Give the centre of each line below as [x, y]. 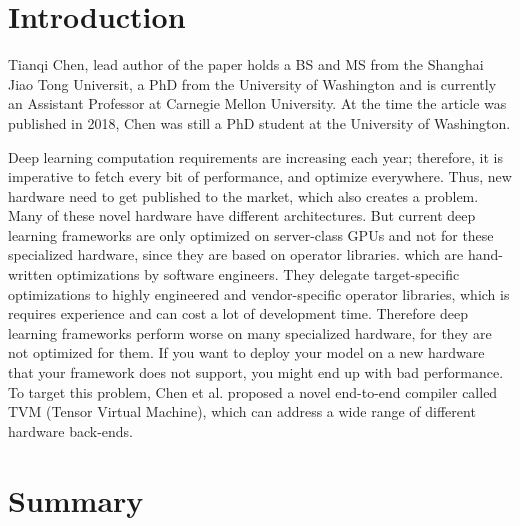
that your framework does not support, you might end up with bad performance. [256, 372]
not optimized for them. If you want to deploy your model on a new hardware [246, 352]
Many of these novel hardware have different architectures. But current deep [242, 215]
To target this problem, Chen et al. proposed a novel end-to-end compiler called [253, 391]
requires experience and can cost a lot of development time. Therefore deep [238, 313]
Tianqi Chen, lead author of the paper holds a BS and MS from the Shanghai [246, 64]
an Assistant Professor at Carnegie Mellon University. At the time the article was [257, 103]
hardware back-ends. [70, 430]
